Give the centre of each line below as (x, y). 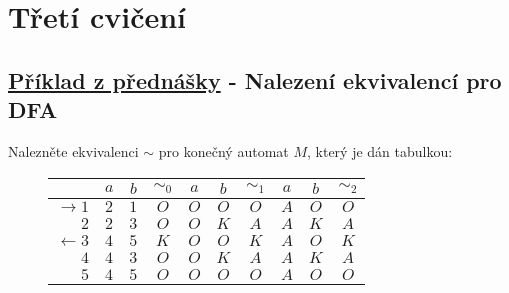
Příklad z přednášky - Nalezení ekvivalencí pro (255, 79)
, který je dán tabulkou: (380, 150)
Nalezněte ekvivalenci (73, 150)
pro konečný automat (223, 150)
